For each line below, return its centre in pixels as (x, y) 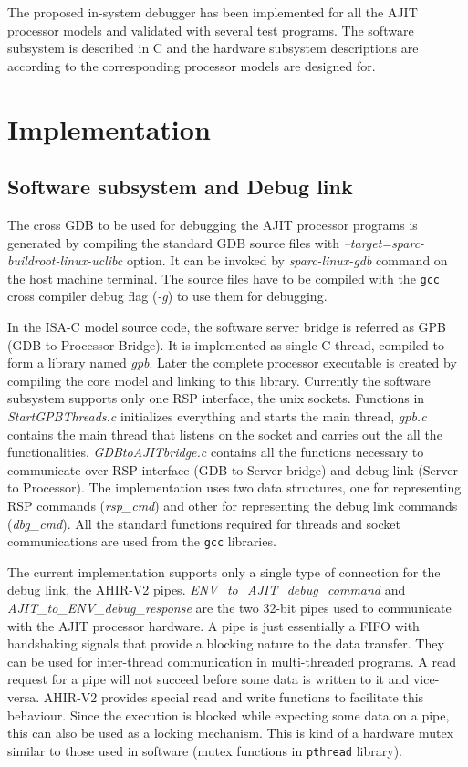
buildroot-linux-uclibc (65, 260)
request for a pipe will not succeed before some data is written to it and (208, 679)
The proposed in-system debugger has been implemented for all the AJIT (213, 12)
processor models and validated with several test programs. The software (211, 30)
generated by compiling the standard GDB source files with (174, 242)
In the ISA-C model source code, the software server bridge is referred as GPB (227, 326)
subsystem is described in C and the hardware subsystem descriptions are (213, 48)
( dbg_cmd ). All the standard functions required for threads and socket (204, 523)
